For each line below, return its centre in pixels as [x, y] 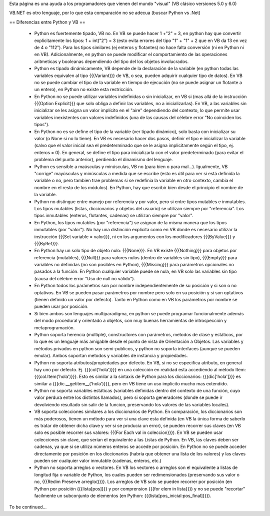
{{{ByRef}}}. [47, 243]
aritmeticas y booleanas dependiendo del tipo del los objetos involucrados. [111, 61]
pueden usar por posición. [61, 307]
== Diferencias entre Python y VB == [47, 22]
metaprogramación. [54, 327]
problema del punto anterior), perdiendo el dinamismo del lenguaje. [103, 160]
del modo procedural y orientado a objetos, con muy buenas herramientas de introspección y [130, 321]
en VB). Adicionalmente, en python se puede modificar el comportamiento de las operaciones [131, 55]
